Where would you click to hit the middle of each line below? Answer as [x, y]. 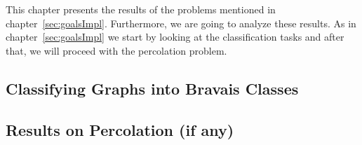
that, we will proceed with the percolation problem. [116, 50]
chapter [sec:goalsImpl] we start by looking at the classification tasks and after [175, 37]
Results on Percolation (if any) [120, 129]
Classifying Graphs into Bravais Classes [152, 88]
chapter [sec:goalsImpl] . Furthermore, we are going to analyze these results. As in [181, 23]
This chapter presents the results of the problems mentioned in [141, 9]
